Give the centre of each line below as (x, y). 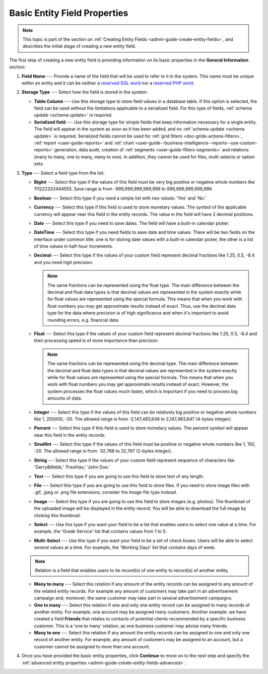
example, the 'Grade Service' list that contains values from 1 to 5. (100, 532)
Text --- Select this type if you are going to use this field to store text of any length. (119, 476)
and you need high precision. (64, 262)
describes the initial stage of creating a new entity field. (79, 46)
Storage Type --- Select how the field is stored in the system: (85, 92)
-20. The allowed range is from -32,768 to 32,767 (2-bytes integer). (103, 451)
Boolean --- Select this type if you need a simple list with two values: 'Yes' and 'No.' (120, 198)
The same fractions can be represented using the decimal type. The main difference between (143, 364)
